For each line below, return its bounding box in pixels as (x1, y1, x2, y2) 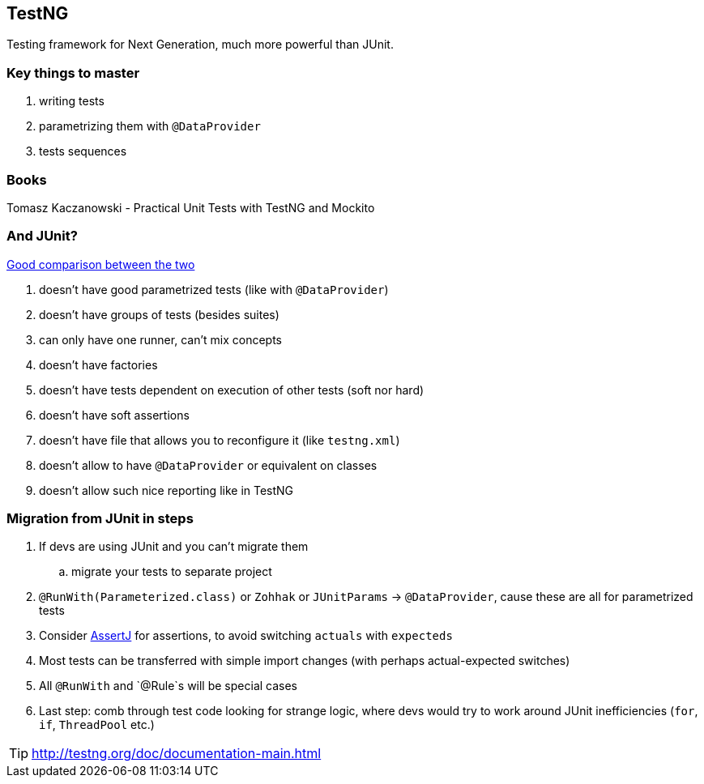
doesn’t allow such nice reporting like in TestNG (39, 483, 294, 497)
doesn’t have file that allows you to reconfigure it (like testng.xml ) (39, 432, 400, 447)
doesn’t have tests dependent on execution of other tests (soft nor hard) (39, 382, 425, 397)
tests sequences (39, 144, 127, 159)
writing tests (39, 94, 105, 109)
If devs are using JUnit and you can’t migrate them (39, 539, 309, 554)
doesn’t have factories (39, 357, 158, 372)
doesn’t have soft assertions (39, 407, 190, 422)
